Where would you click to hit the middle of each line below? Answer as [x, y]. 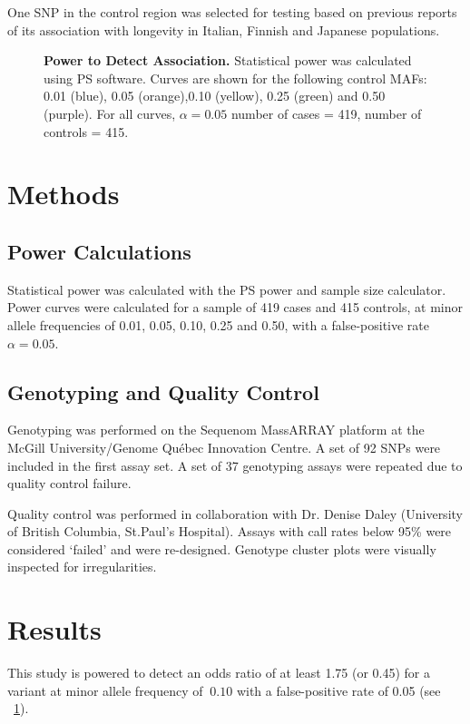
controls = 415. [86, 131]
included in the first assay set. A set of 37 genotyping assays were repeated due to [235, 465]
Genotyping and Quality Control [163, 391]
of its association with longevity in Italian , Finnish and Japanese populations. [224, 29]
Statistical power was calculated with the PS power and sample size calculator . [227, 289]
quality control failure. [69, 483]
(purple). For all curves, [110, 113]
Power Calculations [99, 251]
